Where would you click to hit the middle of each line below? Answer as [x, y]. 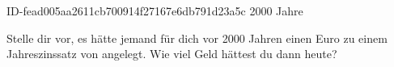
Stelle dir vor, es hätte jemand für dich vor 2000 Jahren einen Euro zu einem [197, 38]
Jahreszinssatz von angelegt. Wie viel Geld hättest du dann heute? [172, 54]
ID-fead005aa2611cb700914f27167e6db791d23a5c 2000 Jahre [155, 10]
